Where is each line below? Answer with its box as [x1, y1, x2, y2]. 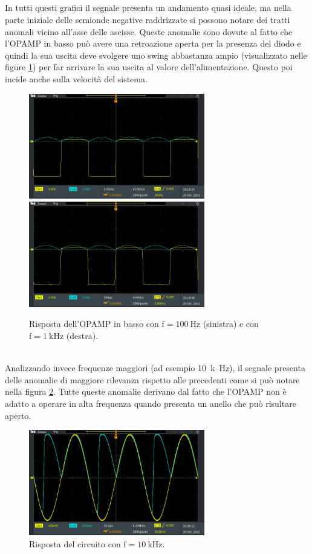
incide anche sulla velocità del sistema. [5, 72, 148, 85]
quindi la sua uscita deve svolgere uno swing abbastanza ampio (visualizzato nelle [5, 48, 307, 61]
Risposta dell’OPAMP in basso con [29, 317, 159, 330]
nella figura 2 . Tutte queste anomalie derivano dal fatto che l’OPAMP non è [5, 385, 287, 398]
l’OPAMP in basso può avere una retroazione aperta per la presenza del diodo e [5, 37, 301, 50]
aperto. [5, 409, 31, 421]
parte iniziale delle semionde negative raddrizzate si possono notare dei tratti [5, 13, 290, 25]
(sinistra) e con [203, 317, 259, 330]
